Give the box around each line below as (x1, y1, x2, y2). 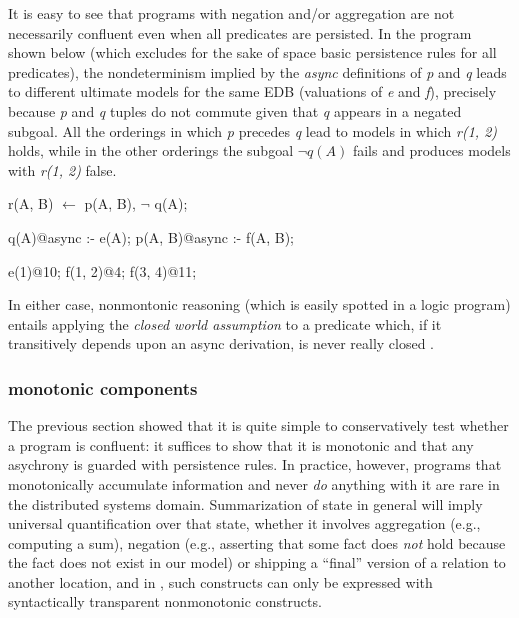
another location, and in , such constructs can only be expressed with (8, 571, 433, 592)
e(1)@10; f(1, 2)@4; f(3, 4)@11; (8, 260, 197, 281)
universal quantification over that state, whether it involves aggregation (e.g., (8, 513, 481, 534)
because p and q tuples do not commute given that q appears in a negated (8, 100, 462, 121)
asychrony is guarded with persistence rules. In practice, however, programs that (8, 454, 502, 475)
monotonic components (8, 375, 198, 400)
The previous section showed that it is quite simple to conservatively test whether (8, 415, 509, 436)
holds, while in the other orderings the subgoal (8, 140, 294, 161)
